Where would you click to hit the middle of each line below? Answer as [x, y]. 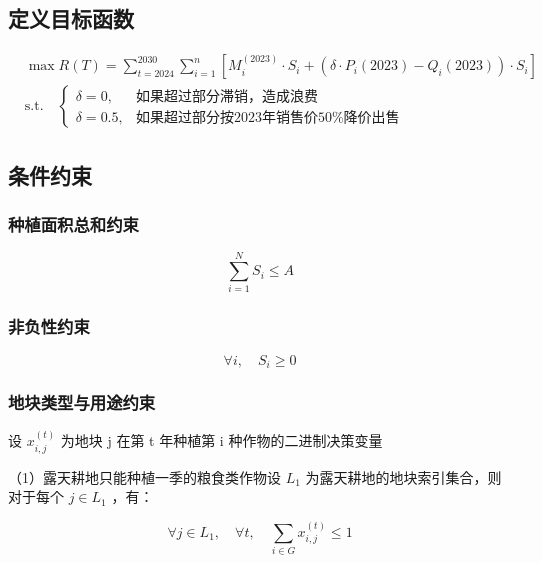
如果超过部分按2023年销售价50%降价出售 [267, 117]
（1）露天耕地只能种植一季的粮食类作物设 [144, 476]
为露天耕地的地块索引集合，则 [403, 476]
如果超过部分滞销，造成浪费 [226, 96]
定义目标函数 [71, 18]
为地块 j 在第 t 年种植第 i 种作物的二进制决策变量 [221, 440]
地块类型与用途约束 [82, 401]
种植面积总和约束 [73, 223]
